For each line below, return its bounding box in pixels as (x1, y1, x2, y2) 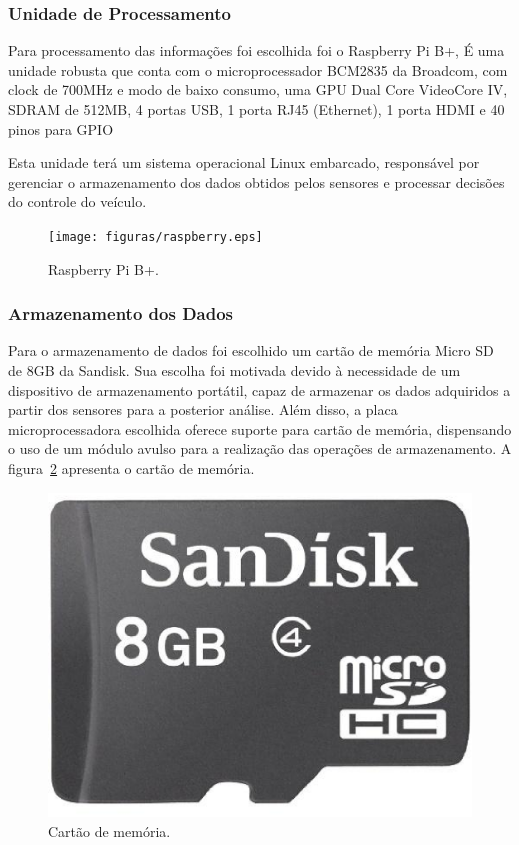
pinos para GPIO (8, 118, 114, 139)
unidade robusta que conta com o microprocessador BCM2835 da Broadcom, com (8, 59, 508, 80)
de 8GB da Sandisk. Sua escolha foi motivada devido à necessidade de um (8, 360, 461, 381)
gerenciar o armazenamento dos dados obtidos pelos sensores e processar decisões (8, 171, 505, 192)
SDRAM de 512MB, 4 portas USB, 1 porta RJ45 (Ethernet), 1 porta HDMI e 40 (8, 99, 505, 119)
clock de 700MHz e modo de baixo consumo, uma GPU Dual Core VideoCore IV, (8, 79, 508, 100)
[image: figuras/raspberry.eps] (48, 229, 263, 244)
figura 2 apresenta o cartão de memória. (8, 458, 255, 478)
